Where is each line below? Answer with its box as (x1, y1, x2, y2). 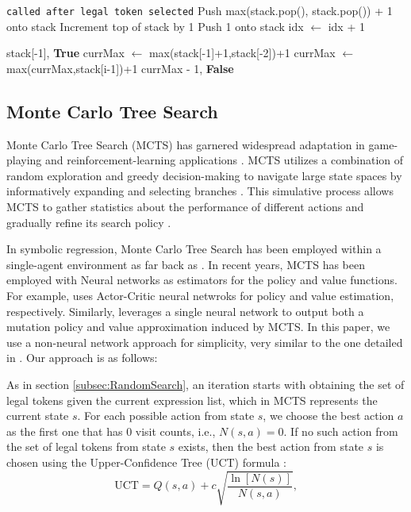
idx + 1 (328, 17, 365, 34)
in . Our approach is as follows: (6, 349, 158, 366)
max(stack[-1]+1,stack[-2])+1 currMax (148, 44, 336, 61)
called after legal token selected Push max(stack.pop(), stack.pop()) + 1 (6, 2, 393, 18)
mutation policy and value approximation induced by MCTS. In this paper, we (6, 318, 390, 335)
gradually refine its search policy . (6, 214, 171, 230)
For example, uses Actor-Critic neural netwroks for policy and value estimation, (6, 287, 394, 303)
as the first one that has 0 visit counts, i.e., (6, 422, 216, 439)
